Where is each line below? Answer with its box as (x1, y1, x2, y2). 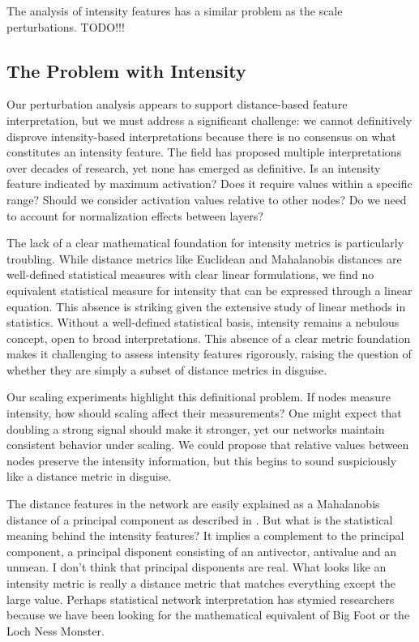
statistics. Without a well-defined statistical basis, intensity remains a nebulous (6, 314, 400, 331)
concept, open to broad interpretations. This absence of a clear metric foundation (6, 329, 411, 346)
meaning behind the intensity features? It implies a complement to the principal (6, 527, 404, 544)
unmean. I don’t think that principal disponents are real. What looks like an (6, 559, 387, 576)
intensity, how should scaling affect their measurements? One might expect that (6, 404, 402, 422)
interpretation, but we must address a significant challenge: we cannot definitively (6, 111, 413, 128)
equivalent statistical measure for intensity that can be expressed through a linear (6, 281, 413, 298)
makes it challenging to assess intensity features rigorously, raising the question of (6, 345, 412, 362)
